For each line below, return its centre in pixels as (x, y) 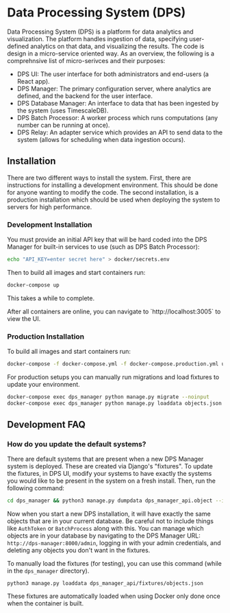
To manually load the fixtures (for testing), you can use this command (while (115, 564)
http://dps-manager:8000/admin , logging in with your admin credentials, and (114, 543)
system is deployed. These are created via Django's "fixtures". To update (110, 466)
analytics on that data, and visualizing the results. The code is (117, 46)
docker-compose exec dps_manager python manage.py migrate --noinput (108, 397)
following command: (36, 488)
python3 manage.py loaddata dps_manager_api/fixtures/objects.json (105, 584)
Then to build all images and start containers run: (76, 272)
